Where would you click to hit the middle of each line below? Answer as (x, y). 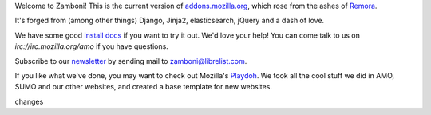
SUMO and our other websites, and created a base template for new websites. (144, 87)
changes (29, 101)
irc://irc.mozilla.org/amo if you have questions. (92, 46)
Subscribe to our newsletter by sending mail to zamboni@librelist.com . (131, 61)
